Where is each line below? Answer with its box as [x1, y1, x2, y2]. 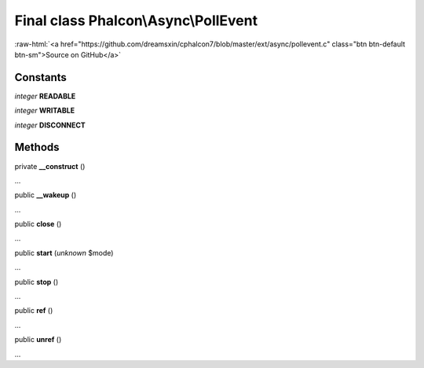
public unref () [14, 335, 62, 344]
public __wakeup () [14, 190, 77, 200]
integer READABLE [14, 91, 76, 101]
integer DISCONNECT [14, 120, 86, 130]
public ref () [14, 306, 53, 315]
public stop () [14, 277, 59, 286]
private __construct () [14, 161, 86, 171]
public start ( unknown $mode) [14, 248, 114, 257]
